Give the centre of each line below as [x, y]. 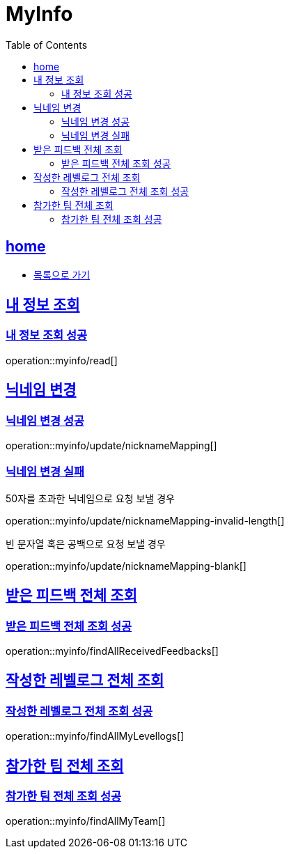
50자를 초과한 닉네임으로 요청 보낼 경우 [90, 498]
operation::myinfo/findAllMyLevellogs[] [95, 736]
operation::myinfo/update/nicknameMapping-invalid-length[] [145, 520]
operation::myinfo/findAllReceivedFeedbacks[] [112, 651]
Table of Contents [47, 45]
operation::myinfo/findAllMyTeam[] [86, 821]
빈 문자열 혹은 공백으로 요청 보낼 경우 [86, 543]
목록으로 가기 [62, 274]
